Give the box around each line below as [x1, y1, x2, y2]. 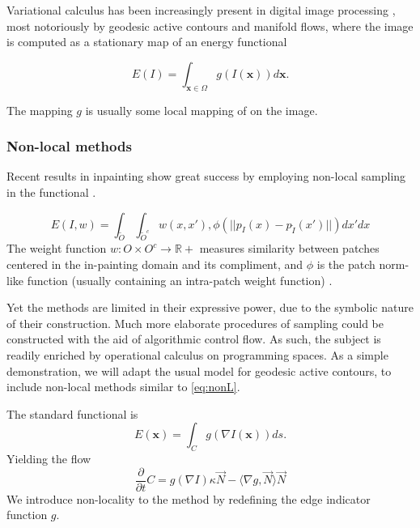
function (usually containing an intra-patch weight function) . [27, 271, 333, 288]
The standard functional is [6, 405, 138, 422]
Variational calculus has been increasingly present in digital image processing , [6, 2, 396, 18]
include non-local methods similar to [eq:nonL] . [6, 378, 240, 395]
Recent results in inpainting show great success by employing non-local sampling [6, 168, 406, 185]
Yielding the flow [6, 450, 91, 467]
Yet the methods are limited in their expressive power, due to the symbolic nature [6, 299, 414, 316]
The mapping [6, 101, 73, 118]
